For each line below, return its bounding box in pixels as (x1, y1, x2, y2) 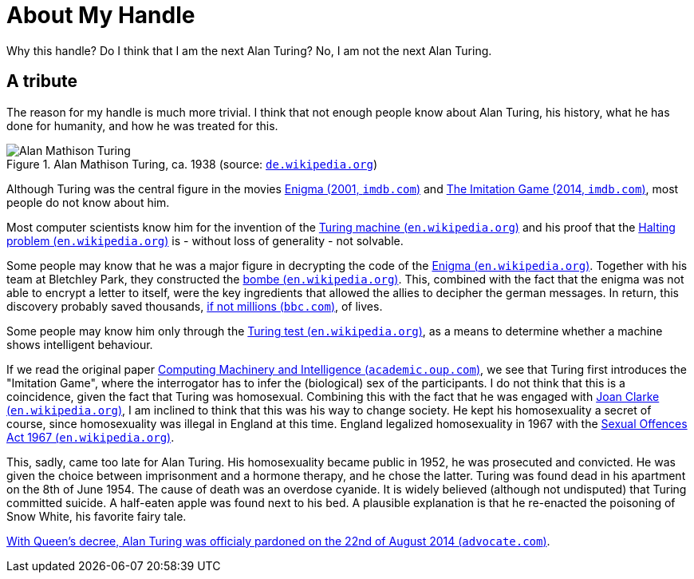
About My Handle (6, 2, 195, 29)
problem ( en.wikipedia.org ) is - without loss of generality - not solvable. (6, 233, 404, 248)
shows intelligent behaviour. (6, 337, 153, 351)
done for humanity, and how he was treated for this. (6, 118, 278, 133)
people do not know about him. (6, 195, 170, 209)
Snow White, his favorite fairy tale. (6, 509, 187, 523)
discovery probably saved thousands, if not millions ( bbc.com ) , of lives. (6, 299, 383, 313)
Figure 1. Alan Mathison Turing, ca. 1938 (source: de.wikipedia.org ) (6, 157, 377, 171)
